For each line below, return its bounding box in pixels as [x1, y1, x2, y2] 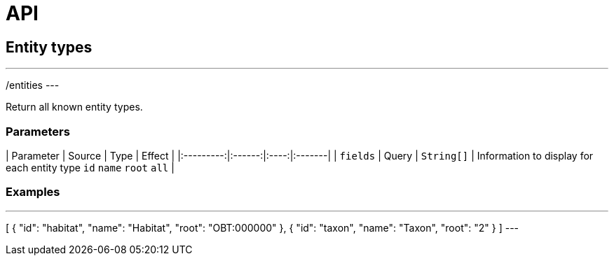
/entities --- [6, 79, 60, 92]
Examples [6, 185, 60, 199]
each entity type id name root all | [6, 161, 175, 174]
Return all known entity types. [6, 101, 143, 113]
